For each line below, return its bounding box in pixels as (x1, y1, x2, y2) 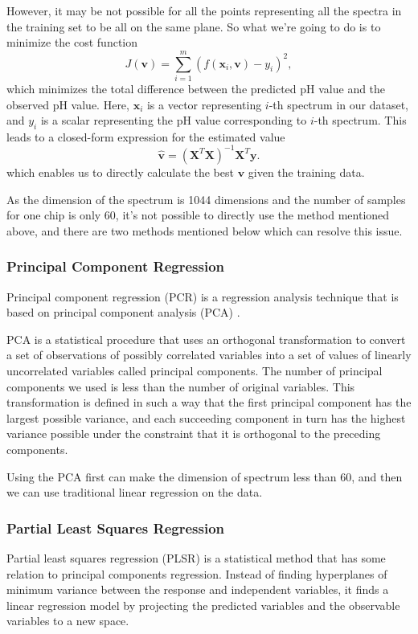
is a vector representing (146, 96, 262, 112)
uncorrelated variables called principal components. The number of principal (6, 362, 383, 378)
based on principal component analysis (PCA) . (6, 304, 240, 321)
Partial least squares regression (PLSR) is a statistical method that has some (6, 549, 386, 566)
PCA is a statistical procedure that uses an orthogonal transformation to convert (6, 330, 406, 347)
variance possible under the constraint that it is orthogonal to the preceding (6, 425, 381, 442)
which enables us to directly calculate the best (6, 163, 234, 180)
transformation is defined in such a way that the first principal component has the (6, 394, 412, 411)
